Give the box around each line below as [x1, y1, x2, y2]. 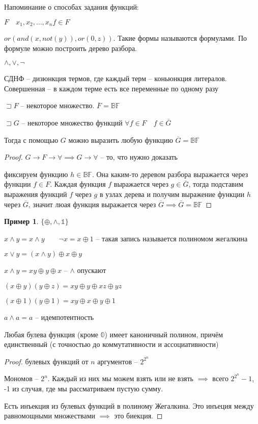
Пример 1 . [4, 216, 39, 227]
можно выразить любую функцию [68, 134, 173, 145]
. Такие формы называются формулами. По [113, 33, 247, 43]
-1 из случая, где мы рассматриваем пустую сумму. [4, 383, 163, 394]
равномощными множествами [4, 410, 95, 421]
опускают [77, 265, 106, 276]
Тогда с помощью [4, 134, 59, 145]
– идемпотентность [35, 311, 94, 322]
